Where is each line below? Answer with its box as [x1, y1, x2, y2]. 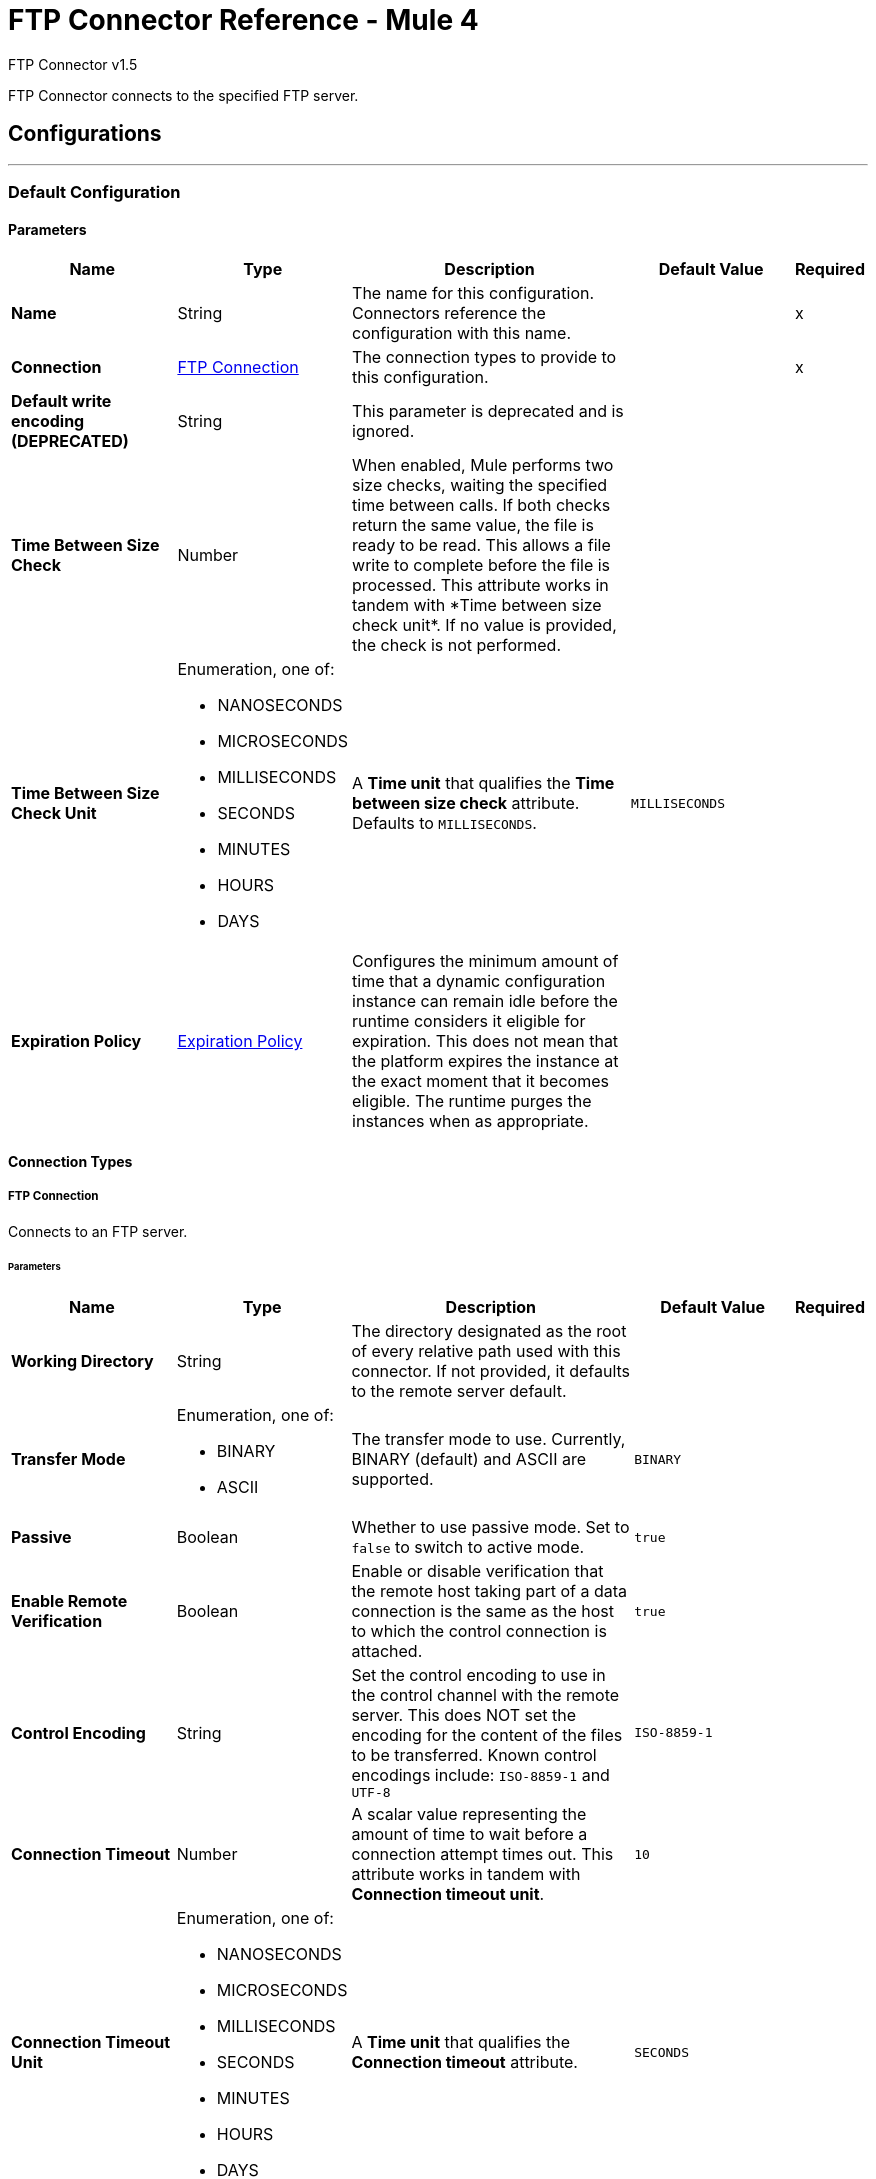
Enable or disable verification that [351, 1561, 604, 1582]
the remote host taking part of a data [351, 1581, 628, 1602]
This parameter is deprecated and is [352, 401, 624, 422]
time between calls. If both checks [352, 495, 611, 516]
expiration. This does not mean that [352, 1031, 619, 1052]
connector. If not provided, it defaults [351, 1361, 631, 1382]
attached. [351, 1641, 423, 1662]
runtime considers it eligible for [352, 1011, 586, 1032]
